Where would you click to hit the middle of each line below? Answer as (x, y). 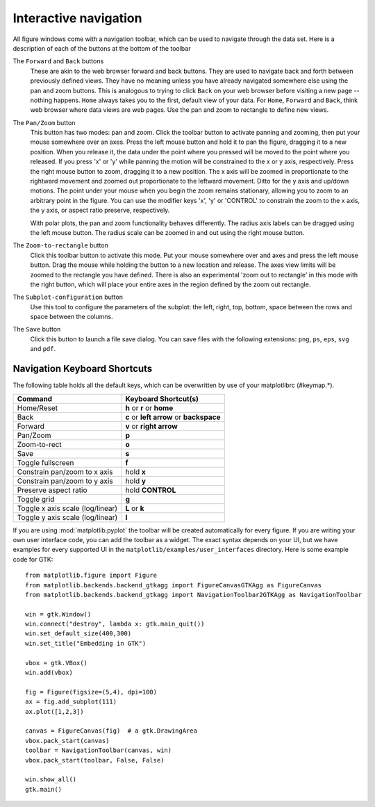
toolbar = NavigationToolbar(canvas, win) (99, 750)
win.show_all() (51, 780)
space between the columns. (72, 317)
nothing (41, 100)
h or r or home (149, 408)
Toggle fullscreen (45, 462)
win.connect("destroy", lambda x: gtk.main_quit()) (115, 624)
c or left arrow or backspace (173, 417)
